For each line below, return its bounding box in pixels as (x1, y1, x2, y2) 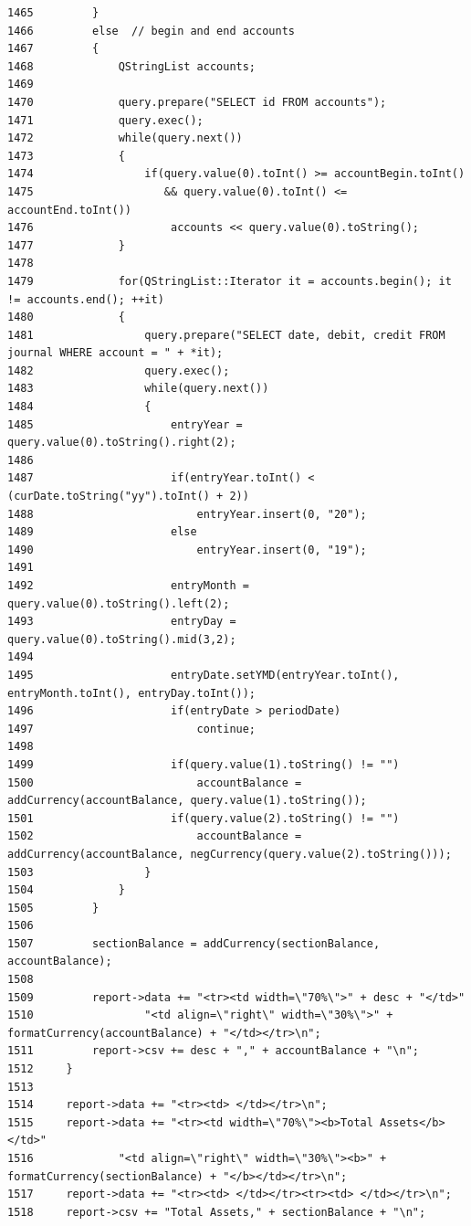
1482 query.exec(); (7, 364, 230, 377)
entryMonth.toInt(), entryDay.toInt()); (7, 686, 256, 700)
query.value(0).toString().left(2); (7, 597, 230, 610)
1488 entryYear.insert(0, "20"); (7, 507, 367, 521)
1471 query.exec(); (7, 113, 204, 127)
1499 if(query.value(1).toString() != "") (7, 757, 400, 771)
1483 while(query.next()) (7, 382, 269, 396)
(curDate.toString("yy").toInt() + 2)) (7, 490, 249, 503)
